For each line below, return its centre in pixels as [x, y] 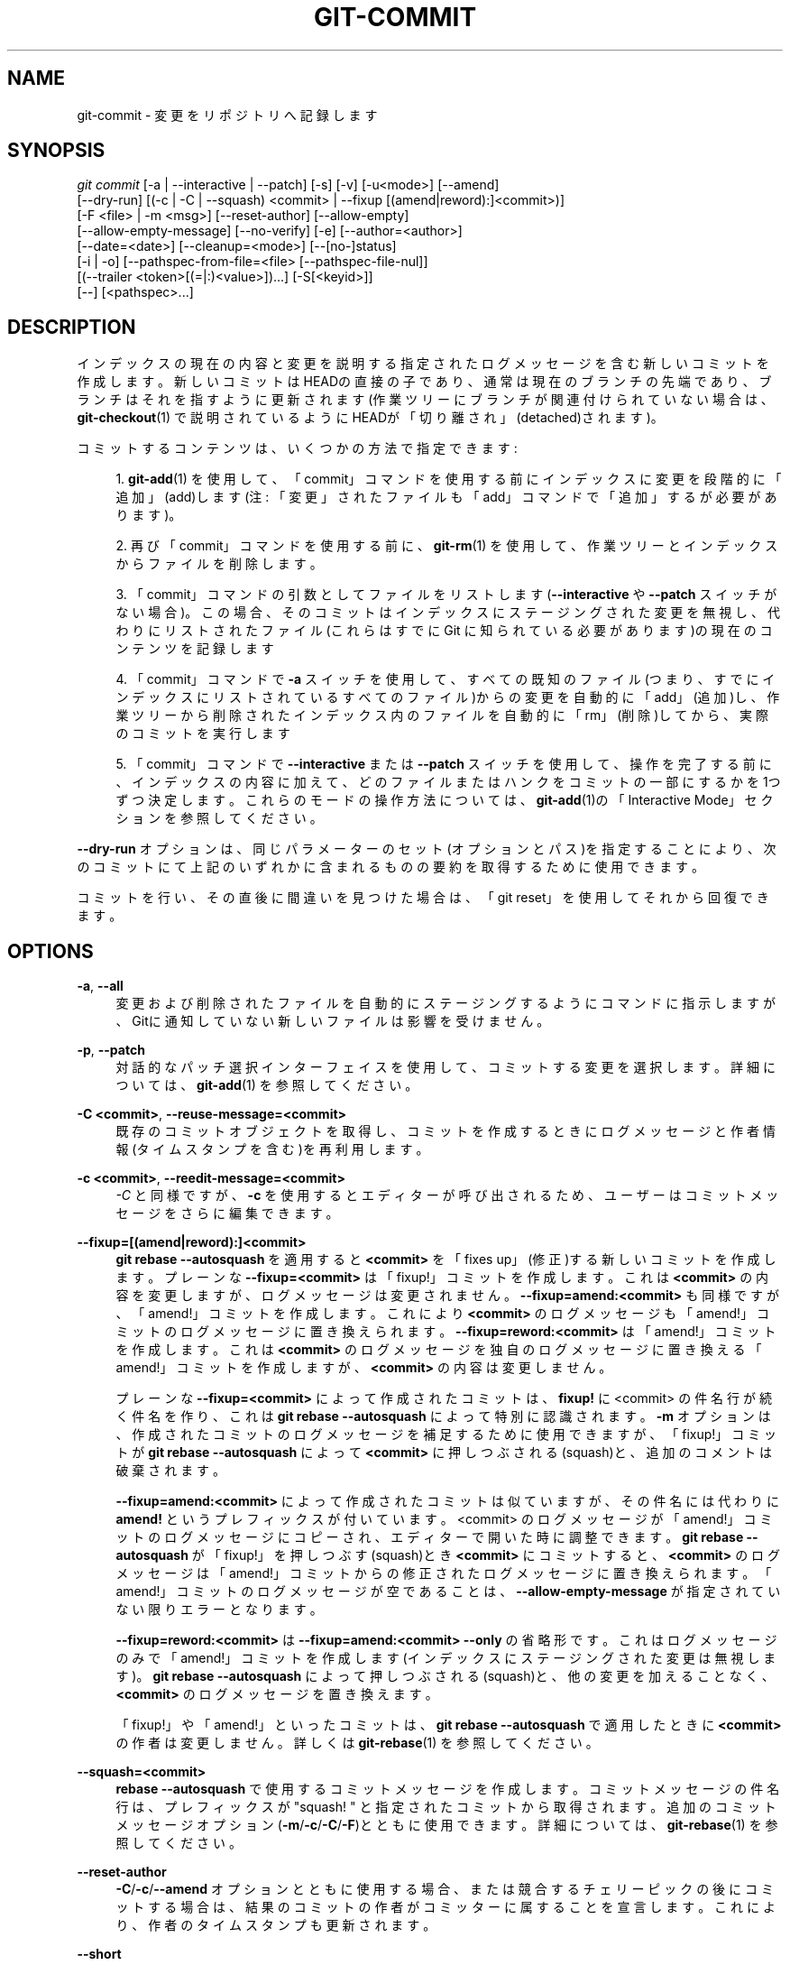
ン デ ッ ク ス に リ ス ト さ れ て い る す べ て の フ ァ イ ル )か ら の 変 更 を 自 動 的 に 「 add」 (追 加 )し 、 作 [448, 697]
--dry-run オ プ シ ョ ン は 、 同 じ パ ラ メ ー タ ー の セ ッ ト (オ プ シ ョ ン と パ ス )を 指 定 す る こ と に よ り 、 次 [427, 849]
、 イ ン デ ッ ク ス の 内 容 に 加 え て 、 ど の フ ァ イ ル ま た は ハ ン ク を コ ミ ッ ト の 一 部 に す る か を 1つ [448, 782]
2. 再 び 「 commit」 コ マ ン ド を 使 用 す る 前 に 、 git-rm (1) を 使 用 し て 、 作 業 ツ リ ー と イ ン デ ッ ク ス [447, 546]
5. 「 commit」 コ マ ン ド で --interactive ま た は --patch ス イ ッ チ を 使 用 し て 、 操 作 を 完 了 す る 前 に [444, 764]
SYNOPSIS [56, 151]
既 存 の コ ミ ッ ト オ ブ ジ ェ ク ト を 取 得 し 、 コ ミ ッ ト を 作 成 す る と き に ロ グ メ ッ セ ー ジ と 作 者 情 [446, 1131]
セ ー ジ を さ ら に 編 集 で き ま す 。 [227, 1213]
